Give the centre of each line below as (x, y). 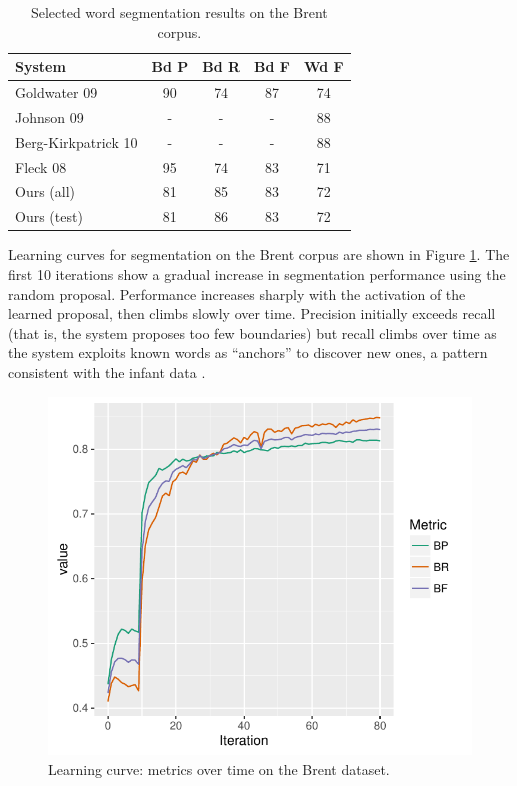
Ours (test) (49, 216)
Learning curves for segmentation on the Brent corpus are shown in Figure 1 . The (259, 254)
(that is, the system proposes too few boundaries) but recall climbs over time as (252, 332)
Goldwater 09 (56, 92)
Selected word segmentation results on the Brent (179, 12)
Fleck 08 (41, 166)
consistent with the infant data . (107, 371)
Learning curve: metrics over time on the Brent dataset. (219, 768)
